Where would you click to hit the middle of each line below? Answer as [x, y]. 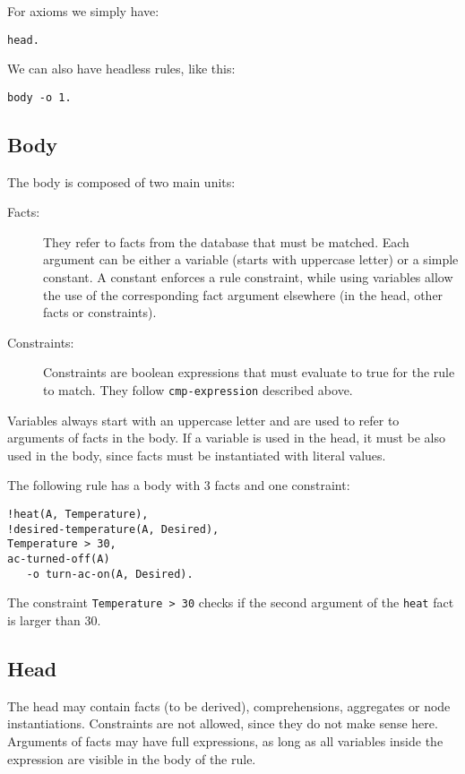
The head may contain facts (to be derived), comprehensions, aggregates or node [229, 705]
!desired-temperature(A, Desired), [113, 529]
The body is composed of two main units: [121, 181]
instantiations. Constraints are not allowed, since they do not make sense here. [223, 723]
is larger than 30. [54, 620]
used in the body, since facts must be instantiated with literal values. [197, 455]
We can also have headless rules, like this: [121, 69]
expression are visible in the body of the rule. [132, 758]
